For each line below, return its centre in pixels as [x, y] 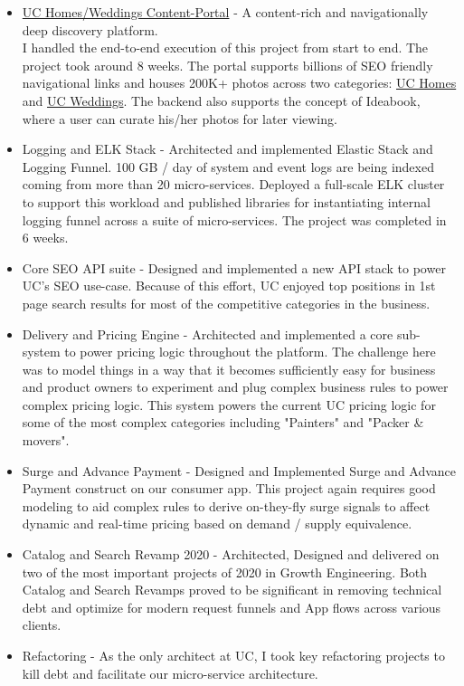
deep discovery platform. [90, 29]
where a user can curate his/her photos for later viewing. [180, 118]
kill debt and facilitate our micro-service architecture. [170, 673]
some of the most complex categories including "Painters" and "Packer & [223, 422]
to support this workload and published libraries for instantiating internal [226, 201]
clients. [42, 625]
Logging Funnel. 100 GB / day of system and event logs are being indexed [228, 166]
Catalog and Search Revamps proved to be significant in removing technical [232, 590]
